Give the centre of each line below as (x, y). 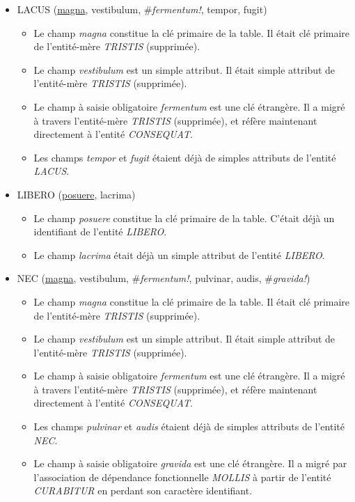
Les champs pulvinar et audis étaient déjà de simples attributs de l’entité (189, 426)
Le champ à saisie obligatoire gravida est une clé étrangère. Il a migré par (190, 463)
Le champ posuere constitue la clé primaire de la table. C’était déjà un (184, 218)
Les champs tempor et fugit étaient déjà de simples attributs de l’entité (185, 157)
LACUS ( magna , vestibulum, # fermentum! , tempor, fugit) (142, 9)
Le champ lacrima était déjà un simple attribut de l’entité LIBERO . (179, 254)
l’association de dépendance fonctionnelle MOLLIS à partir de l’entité (182, 477)
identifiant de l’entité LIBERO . (100, 232)
